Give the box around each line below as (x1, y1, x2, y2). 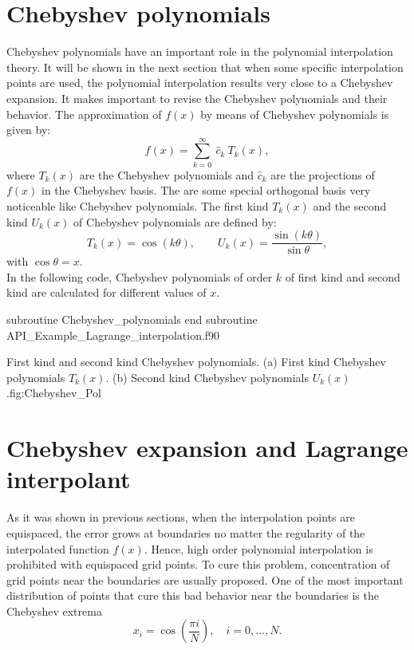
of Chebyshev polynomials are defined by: (73, 213, 277, 230)
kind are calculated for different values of (6, 284, 207, 301)
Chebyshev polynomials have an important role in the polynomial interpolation (6, 43, 393, 60)
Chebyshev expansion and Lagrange (6, 431, 408, 464)
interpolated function (6, 540, 109, 557)
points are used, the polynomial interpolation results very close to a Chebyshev (6, 74, 393, 91)
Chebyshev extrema (6, 602, 102, 619)
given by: (6, 121, 51, 138)
